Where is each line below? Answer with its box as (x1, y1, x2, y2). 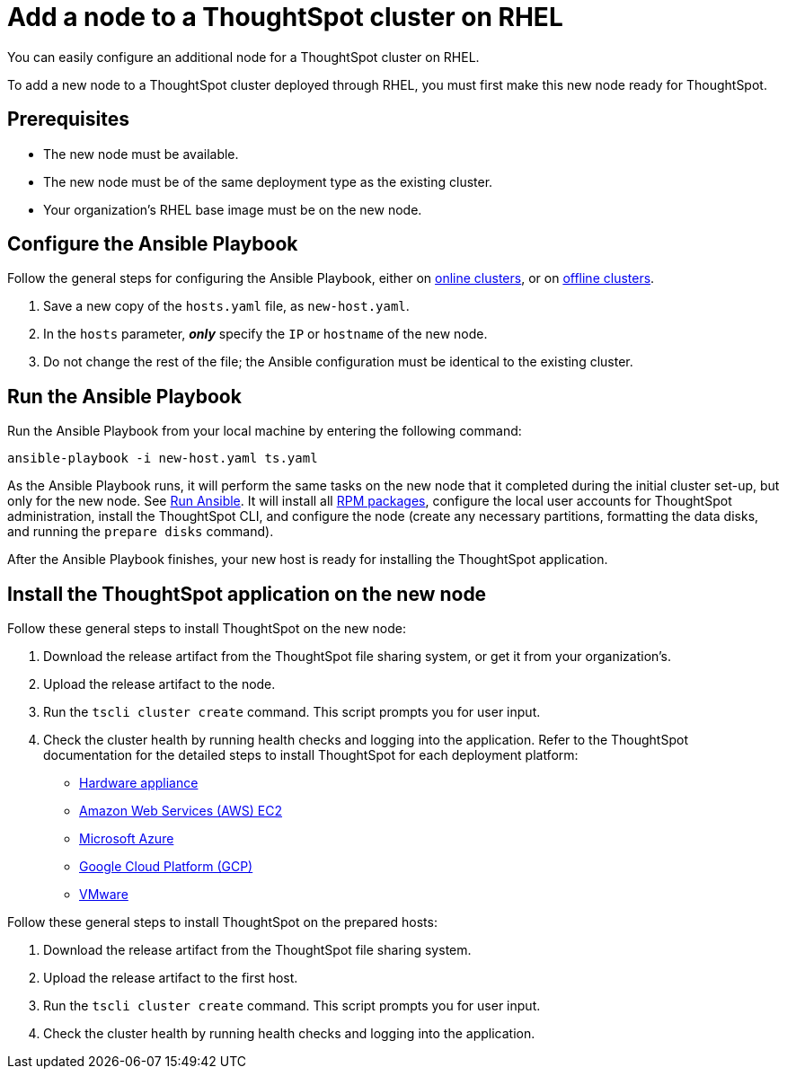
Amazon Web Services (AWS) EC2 (79, 803, 283, 819)
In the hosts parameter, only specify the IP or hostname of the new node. (43, 326, 488, 342)
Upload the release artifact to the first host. (43, 970, 298, 986)
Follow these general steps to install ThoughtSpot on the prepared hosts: (7, 914, 438, 930)
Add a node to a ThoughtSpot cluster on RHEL (7, 2, 563, 32)
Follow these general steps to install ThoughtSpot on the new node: (7, 621, 406, 637)
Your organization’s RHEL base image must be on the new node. (43, 201, 422, 217)
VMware (79, 886, 128, 903)
